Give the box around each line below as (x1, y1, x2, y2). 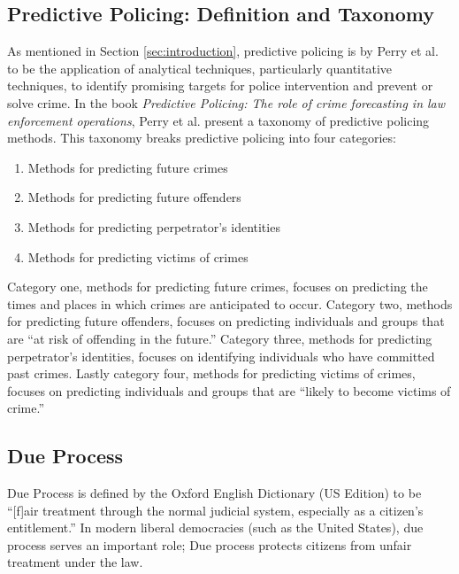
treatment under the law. (7, 553, 143, 571)
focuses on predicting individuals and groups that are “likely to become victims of (7, 381, 451, 399)
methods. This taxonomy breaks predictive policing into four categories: (7, 128, 396, 147)
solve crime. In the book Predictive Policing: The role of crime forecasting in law (7, 93, 446, 112)
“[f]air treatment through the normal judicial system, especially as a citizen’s (7, 500, 424, 519)
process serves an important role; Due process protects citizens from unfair (7, 535, 412, 554)
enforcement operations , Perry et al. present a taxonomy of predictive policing (7, 111, 430, 129)
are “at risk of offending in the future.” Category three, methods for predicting (7, 329, 432, 347)
